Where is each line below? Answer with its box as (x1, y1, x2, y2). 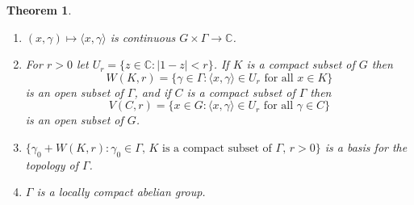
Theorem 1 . (6, 2, 72, 18)
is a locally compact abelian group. (36, 183, 206, 200)
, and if (134, 83, 171, 100)
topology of (25, 156, 78, 173)
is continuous (110, 28, 176, 45)
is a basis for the (324, 138, 408, 155)
